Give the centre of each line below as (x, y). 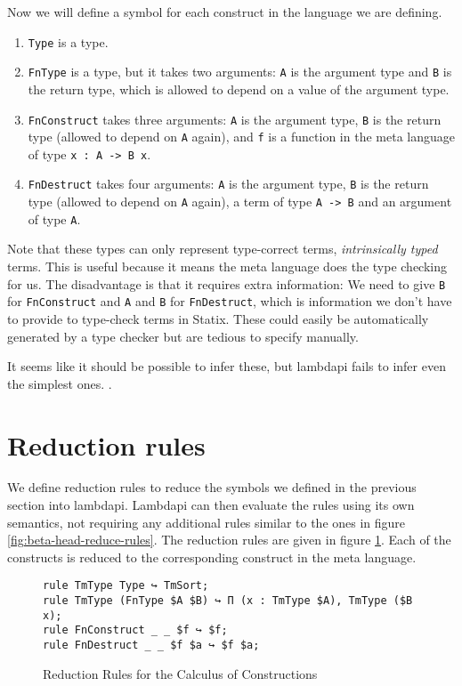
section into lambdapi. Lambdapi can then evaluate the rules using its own (211, 505)
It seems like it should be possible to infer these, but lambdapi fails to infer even (227, 366)
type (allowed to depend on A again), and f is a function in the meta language (241, 137)
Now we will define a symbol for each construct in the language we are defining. (225, 12)
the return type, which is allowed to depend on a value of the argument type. (239, 89)
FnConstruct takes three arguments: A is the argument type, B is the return (235, 119)
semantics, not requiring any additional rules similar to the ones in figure (207, 522)
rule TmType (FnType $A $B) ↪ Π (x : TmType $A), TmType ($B (228, 601)
